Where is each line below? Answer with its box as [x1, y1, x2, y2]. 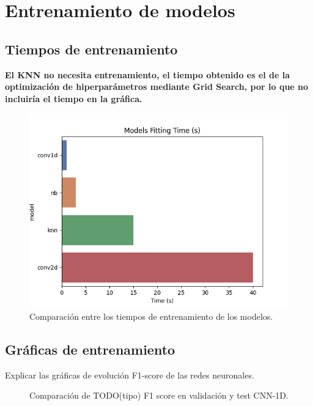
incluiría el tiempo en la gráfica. [5, 92, 142, 105]
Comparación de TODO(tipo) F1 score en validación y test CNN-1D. [29, 389, 289, 402]
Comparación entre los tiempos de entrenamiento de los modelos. [29, 309, 273, 322]
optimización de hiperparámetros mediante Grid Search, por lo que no [5, 80, 309, 93]
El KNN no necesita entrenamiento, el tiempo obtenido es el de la [5, 68, 290, 81]
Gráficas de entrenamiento [5, 339, 175, 358]
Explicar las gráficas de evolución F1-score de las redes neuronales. [5, 368, 254, 381]
